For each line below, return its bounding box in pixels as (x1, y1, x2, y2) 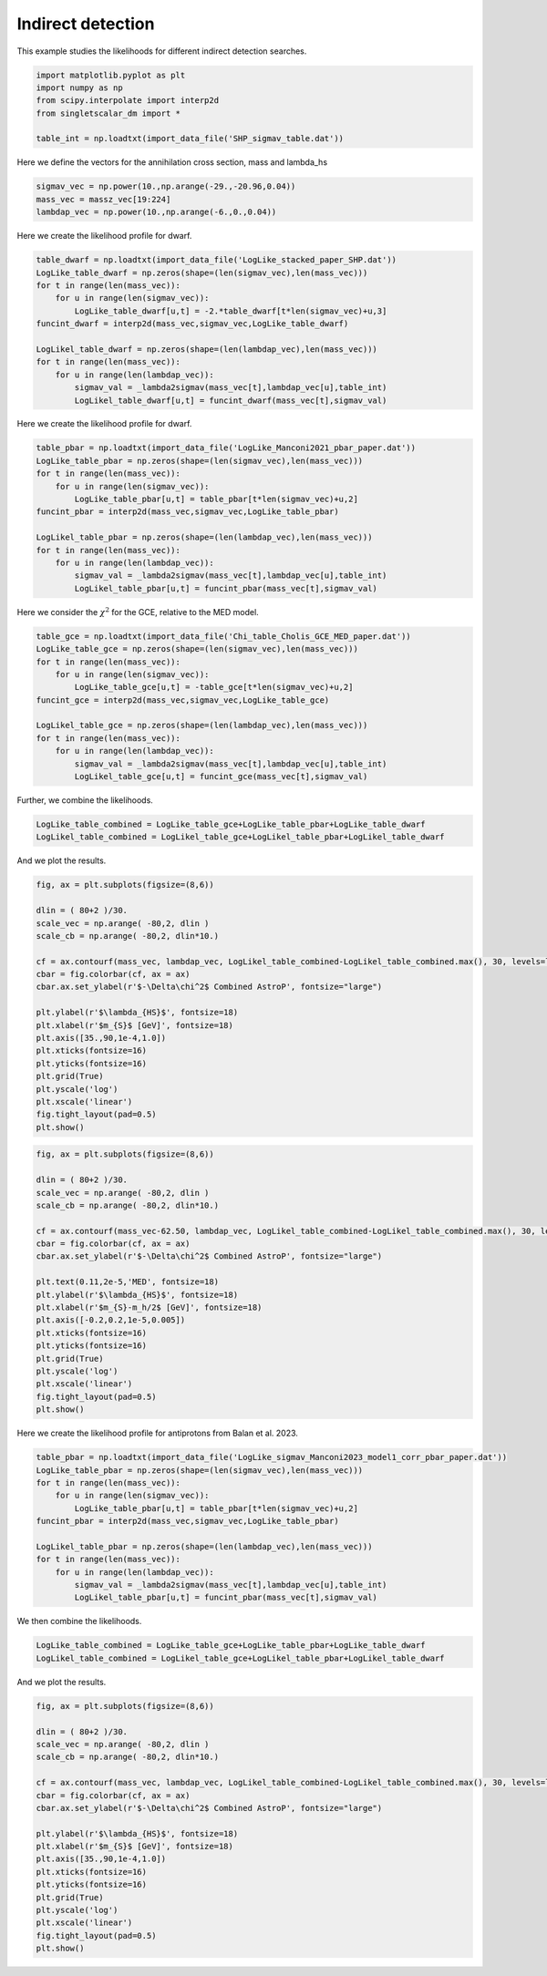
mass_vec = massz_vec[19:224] (36, 194, 171, 204)
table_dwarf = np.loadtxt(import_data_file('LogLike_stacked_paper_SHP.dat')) (36, 255, 397, 265)
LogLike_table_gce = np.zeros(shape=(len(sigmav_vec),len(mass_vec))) (36, 643, 359, 654)
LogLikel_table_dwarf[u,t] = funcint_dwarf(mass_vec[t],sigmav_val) (74, 395, 387, 406)
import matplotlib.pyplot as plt (36, 69, 186, 80)
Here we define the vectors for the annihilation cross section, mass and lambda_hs (16, 157, 328, 168)
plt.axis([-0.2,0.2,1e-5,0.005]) (36, 1315, 186, 1325)
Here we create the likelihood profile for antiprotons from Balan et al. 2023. (16, 1427, 298, 1439)
